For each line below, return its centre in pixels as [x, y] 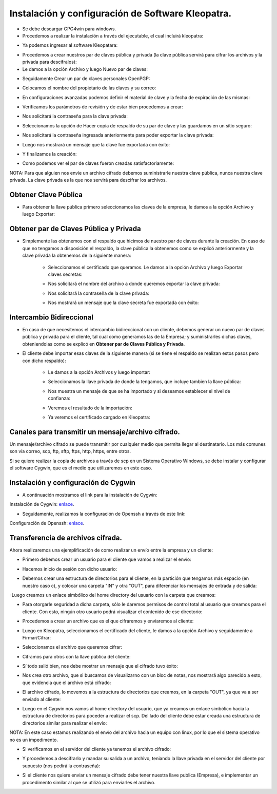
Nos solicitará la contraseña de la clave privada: [99, 293]
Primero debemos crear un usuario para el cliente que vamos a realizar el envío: [107, 559]
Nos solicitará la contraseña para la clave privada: [75, 116]
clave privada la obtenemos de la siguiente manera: [77, 256]
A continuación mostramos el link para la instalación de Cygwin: [90, 495]
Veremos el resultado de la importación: [90, 408]
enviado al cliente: [42, 699]
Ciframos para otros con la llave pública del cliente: [76, 656]
